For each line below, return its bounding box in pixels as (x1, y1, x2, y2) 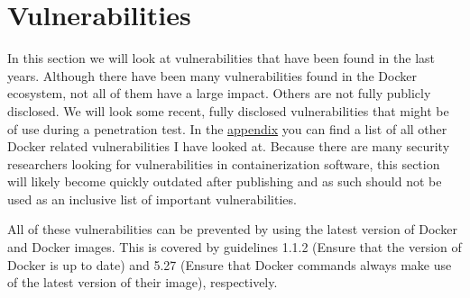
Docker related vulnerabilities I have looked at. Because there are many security (7, 137, 450, 156)
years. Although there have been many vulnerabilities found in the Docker (7, 66, 417, 85)
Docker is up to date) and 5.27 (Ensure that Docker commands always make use (7, 255, 452, 274)
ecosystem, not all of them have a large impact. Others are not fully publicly (7, 84, 431, 103)
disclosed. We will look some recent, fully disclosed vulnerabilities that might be (7, 101, 449, 120)
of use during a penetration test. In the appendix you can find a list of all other (7, 119, 447, 138)
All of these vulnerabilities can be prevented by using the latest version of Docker (7, 220, 457, 239)
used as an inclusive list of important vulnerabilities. (7, 189, 297, 208)
